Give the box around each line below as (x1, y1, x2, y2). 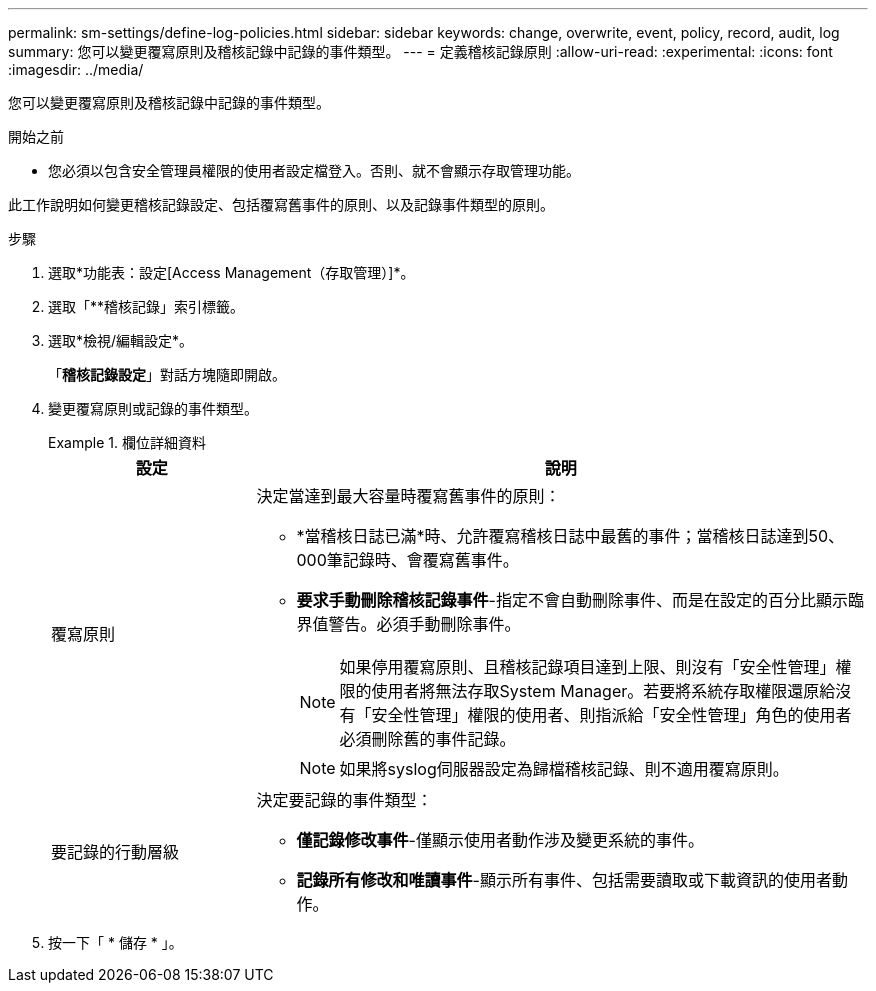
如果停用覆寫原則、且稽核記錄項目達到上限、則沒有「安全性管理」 (339, 657, 836, 677)
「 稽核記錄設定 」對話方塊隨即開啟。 (48, 366, 286, 383)
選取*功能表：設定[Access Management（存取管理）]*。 (48, 264, 415, 281)
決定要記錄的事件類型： (256, 790, 433, 810)
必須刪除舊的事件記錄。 (339, 729, 516, 749)
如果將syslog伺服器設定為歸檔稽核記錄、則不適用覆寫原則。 (339, 759, 789, 779)
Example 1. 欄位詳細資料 (48, 434, 206, 451)
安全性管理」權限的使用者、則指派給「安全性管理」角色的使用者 (371, 705, 852, 725)
